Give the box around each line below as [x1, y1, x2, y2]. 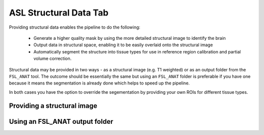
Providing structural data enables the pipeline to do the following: [9, 24, 140, 30]
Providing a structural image [9, 102, 97, 110]
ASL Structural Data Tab [9, 7, 109, 18]
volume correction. [33, 56, 72, 62]
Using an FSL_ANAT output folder [9, 117, 113, 126]
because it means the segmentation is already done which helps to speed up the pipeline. [9, 80, 190, 86]
